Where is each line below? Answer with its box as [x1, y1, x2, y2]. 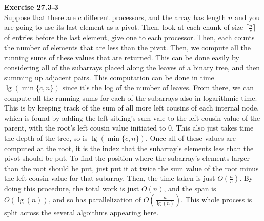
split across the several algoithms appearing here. [4, 207, 159, 217]
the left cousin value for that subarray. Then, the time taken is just [4, 173, 215, 183]
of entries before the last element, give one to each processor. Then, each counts [4, 32, 255, 43]
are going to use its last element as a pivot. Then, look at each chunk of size [4, 22, 243, 32]
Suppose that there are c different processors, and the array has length [4, 11, 226, 22]
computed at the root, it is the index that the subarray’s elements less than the [4, 142, 254, 153]
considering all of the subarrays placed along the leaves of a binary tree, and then [4, 62, 260, 72]
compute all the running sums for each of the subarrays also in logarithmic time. [4, 92, 257, 103]
